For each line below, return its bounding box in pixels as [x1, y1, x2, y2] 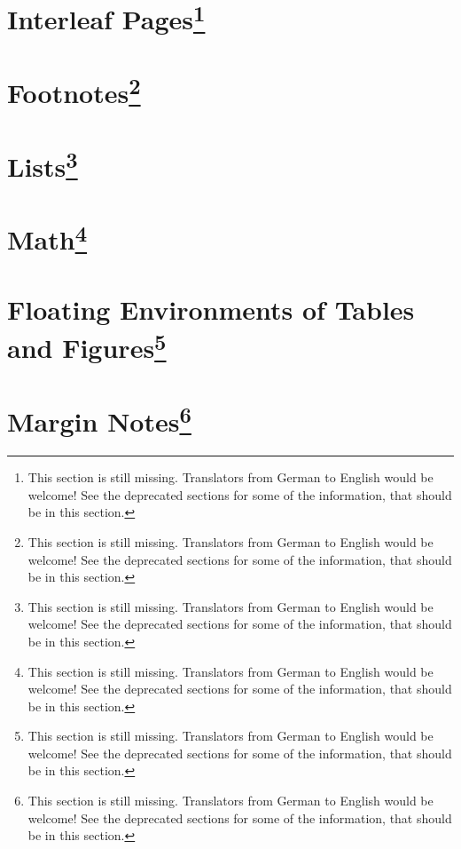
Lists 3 [7, 144, 78, 184]
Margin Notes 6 [7, 399, 191, 440]
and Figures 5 [7, 326, 167, 366]
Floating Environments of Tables [7, 291, 415, 327]
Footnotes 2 [7, 70, 141, 111]
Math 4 [7, 218, 88, 258]
